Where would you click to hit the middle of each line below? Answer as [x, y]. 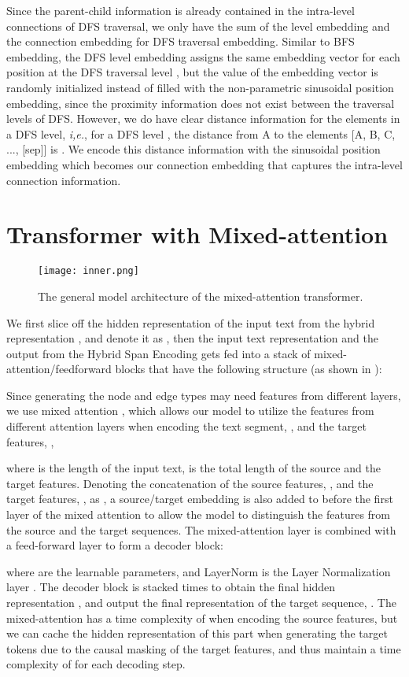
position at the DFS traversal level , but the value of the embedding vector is [192, 72]
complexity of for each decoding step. [96, 664]
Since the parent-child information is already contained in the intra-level [181, 10]
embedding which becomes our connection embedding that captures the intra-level [204, 164]
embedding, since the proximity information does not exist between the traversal [201, 103]
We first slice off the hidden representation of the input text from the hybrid [191, 322]
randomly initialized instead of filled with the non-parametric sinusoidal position [200, 87]
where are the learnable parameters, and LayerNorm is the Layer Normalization [199, 571]
